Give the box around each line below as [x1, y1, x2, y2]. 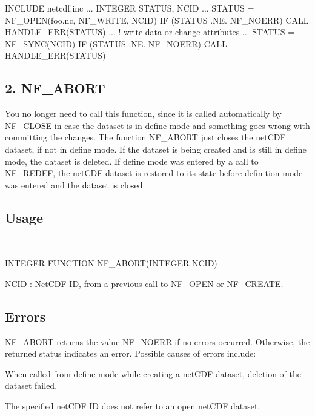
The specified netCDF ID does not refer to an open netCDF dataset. [5, 399, 260, 412]
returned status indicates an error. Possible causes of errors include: [5, 347, 256, 360]
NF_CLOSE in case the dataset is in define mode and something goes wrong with [5, 119, 310, 131]
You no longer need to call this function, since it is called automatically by [5, 107, 282, 120]
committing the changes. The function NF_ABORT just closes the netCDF [5, 131, 286, 144]
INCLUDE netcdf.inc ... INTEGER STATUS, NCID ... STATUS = [5, 2, 254, 14]
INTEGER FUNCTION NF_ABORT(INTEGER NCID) [5, 257, 217, 269]
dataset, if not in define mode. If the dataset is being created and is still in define [5, 142, 307, 155]
